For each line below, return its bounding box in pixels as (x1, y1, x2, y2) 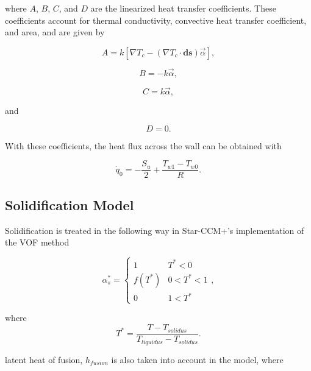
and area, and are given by (5, 26, 105, 38)
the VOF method (5, 236, 70, 249)
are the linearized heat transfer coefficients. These (90, 2, 276, 14)
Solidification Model (5, 195, 134, 214)
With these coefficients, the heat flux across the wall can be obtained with (5, 139, 282, 152)
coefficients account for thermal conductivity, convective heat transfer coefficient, (5, 13, 307, 26)
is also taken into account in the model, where (111, 353, 284, 366)
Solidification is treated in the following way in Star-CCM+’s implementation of (5, 224, 304, 236)
